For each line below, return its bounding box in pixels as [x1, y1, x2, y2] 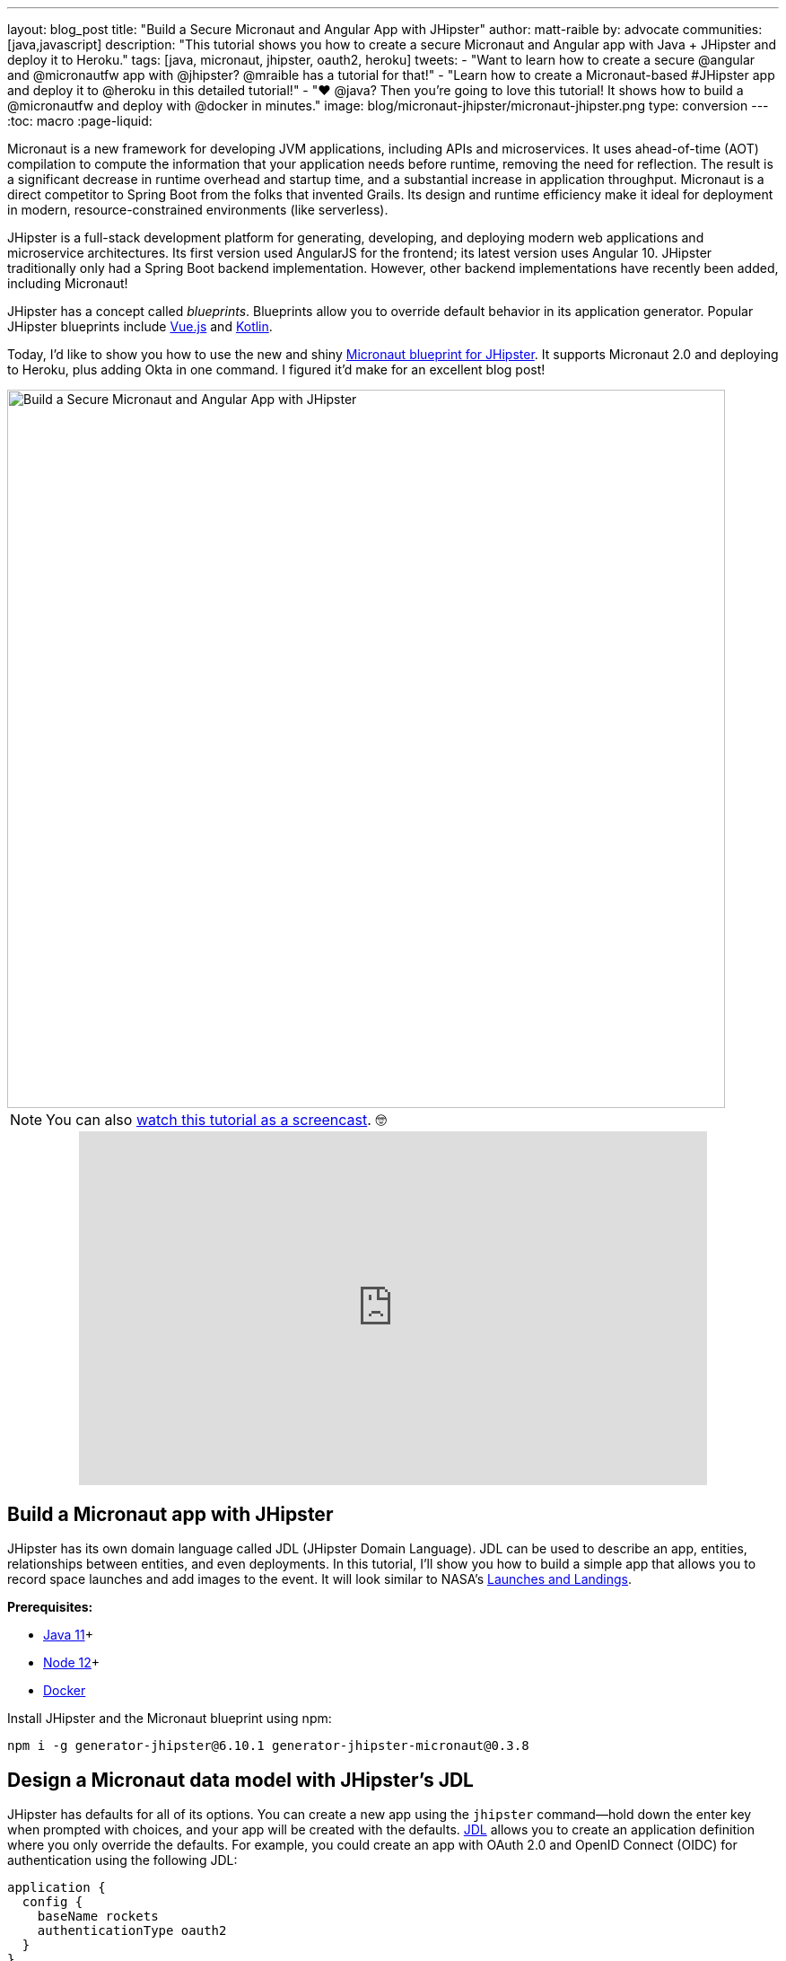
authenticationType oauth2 [37, 1923, 227, 1939]
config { [22, 1895, 83, 1910]
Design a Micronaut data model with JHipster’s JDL [7, 1768, 474, 1791]
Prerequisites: [7, 1599, 93, 1615]
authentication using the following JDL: [7, 1852, 238, 1869]
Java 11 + [43, 1627, 93, 1643]
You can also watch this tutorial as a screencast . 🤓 [46, 1111, 387, 1129]
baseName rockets [37, 1909, 159, 1924]
